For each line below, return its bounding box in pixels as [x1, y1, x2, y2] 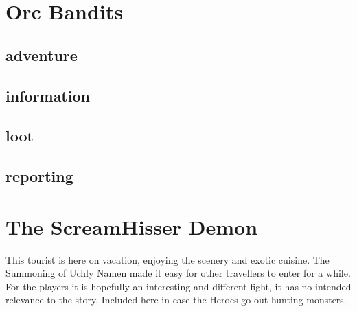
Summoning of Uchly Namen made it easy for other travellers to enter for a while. [5, 266, 351, 280]
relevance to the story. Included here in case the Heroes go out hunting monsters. [5, 292, 347, 307]
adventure [5, 44, 78, 65]
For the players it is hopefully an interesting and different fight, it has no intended [5, 279, 352, 293]
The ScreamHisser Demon [5, 212, 258, 240]
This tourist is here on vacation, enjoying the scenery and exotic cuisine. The [5, 252, 330, 266]
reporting [5, 165, 73, 187]
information [5, 84, 90, 106]
